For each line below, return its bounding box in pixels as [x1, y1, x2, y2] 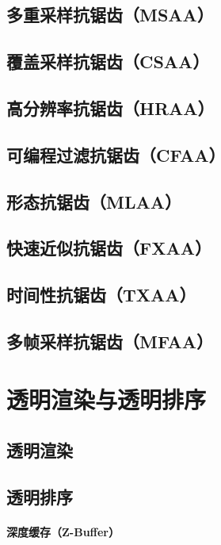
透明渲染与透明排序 [6, 383, 207, 416]
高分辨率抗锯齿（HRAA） [6, 95, 215, 120]
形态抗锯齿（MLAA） [6, 189, 181, 213]
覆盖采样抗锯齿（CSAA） [6, 49, 210, 74]
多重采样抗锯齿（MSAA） [6, 2, 214, 27]
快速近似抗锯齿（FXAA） [6, 236, 211, 260]
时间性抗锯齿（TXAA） [6, 282, 196, 307]
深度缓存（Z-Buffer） [6, 523, 120, 539]
